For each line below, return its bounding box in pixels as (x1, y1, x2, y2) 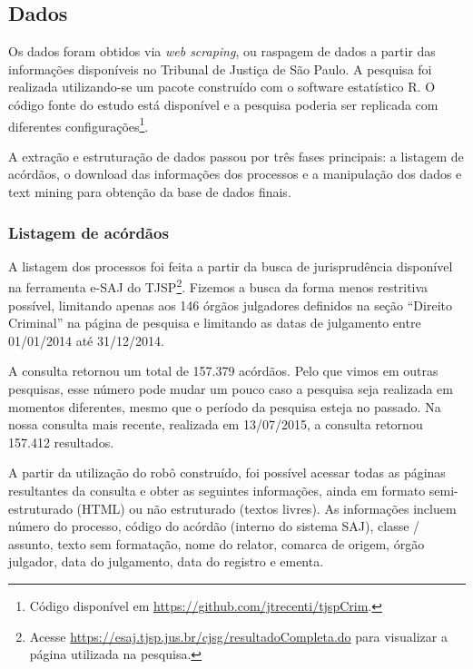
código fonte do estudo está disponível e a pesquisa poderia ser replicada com (8, 94, 439, 113)
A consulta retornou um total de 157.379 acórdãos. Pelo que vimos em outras (8, 361, 439, 380)
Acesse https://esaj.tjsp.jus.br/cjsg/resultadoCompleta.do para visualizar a (29, 626, 448, 645)
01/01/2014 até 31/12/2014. (8, 330, 164, 349)
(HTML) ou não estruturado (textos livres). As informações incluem (76, 498, 457, 517)
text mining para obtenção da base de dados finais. (8, 182, 291, 202)
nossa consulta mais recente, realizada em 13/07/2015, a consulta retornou (8, 415, 423, 434)
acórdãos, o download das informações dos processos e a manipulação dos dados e (8, 164, 462, 183)
